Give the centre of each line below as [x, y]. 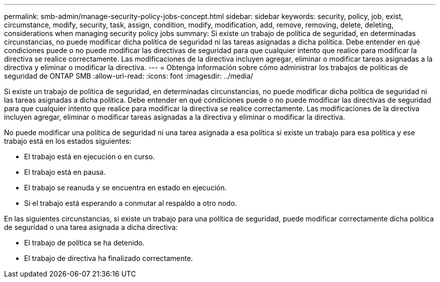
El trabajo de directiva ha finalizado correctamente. [109, 258]
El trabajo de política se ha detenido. [84, 243]
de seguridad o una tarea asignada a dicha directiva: [91, 227]
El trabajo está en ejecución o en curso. [90, 157]
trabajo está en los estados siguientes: [68, 141]
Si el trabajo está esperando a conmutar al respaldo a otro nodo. [131, 203]
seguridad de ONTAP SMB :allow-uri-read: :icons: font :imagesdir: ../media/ [129, 76]
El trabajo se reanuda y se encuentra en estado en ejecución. [126, 188]
